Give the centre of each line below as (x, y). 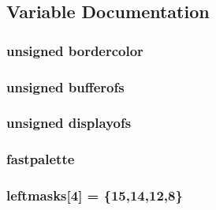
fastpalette (41, 159)
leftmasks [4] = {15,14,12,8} (95, 195)
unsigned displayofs (69, 123)
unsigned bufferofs (65, 86)
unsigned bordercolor (75, 50)
